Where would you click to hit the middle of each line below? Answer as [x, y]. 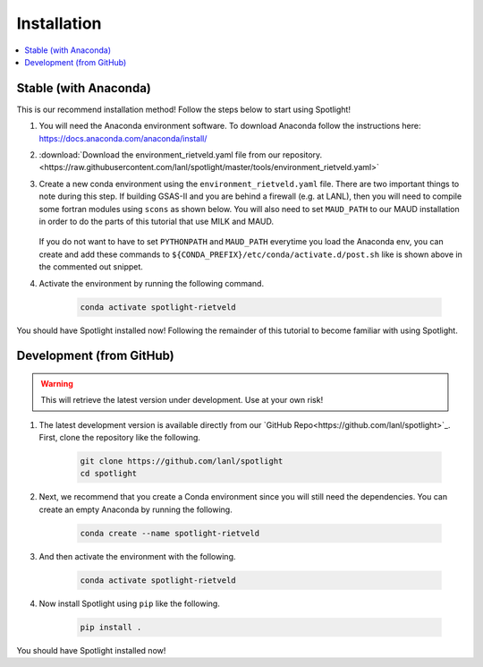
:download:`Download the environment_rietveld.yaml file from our [160, 155]
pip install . [111, 627]
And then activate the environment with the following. [137, 556]
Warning [57, 383]
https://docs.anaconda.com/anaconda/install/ [123, 138]
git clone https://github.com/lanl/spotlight [182, 462]
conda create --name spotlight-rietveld [169, 533]
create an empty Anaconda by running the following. [136, 509]
